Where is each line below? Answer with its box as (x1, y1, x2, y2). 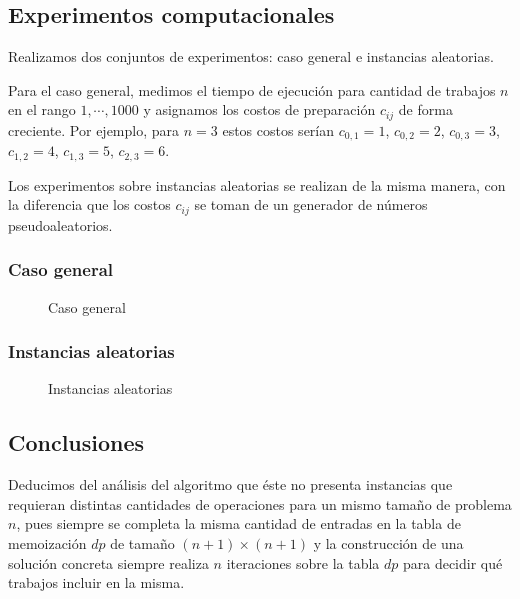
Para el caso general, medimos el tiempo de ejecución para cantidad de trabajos (8, 79, 496, 100)
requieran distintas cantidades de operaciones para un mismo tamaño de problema (8, 493, 512, 514)
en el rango (8, 99, 76, 120)
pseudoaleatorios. (8, 214, 113, 235)
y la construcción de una (313, 533, 464, 553)
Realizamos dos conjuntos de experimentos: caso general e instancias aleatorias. (8, 46, 494, 67)
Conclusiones (8, 427, 145, 458)
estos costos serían (222, 119, 335, 140)
